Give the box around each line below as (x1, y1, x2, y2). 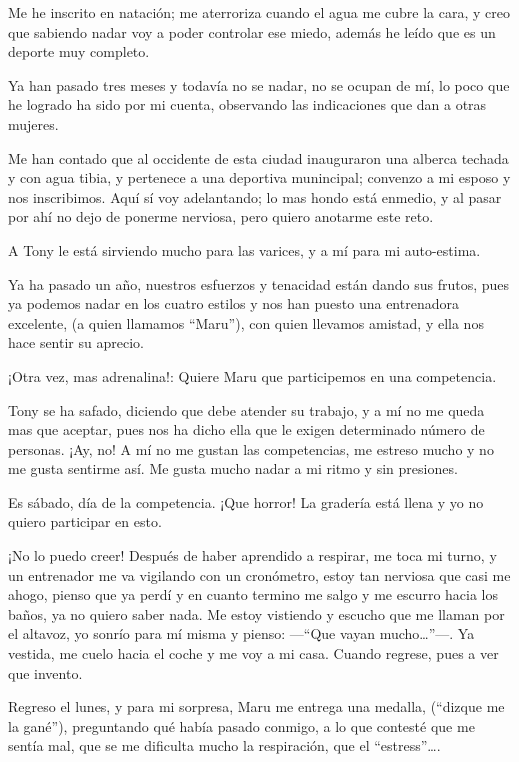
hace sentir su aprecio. (8, 332, 144, 353)
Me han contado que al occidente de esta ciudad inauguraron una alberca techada (8, 147, 509, 168)
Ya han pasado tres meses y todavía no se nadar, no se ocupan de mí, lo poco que (8, 74, 510, 95)
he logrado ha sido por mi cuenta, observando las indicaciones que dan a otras (8, 94, 487, 115)
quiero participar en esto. (8, 511, 162, 532)
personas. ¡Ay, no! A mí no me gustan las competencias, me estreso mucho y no (8, 438, 494, 459)
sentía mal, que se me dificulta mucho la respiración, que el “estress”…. (8, 735, 441, 756)
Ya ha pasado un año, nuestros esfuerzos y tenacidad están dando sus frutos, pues (8, 273, 510, 294)
